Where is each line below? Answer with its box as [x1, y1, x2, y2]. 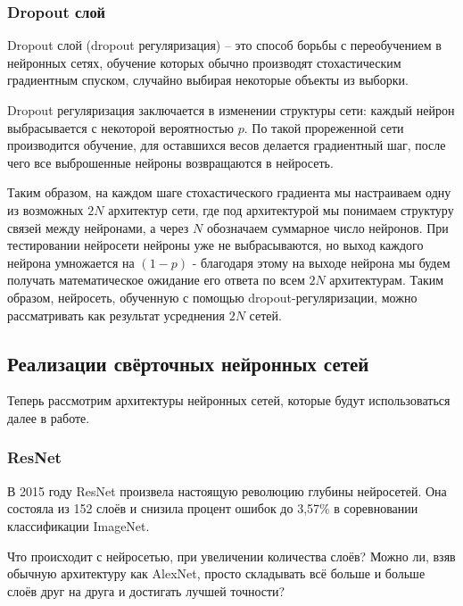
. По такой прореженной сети [244, 118, 404, 137]
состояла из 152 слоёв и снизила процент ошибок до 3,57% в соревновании [7, 499, 418, 518]
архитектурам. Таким [329, 270, 444, 289]
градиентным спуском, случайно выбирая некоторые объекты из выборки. [7, 71, 409, 89]
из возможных [7, 200, 84, 219]
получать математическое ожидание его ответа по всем [7, 270, 305, 289]
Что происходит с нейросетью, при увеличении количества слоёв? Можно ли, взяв [7, 546, 456, 565]
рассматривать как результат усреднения [7, 305, 226, 324]
